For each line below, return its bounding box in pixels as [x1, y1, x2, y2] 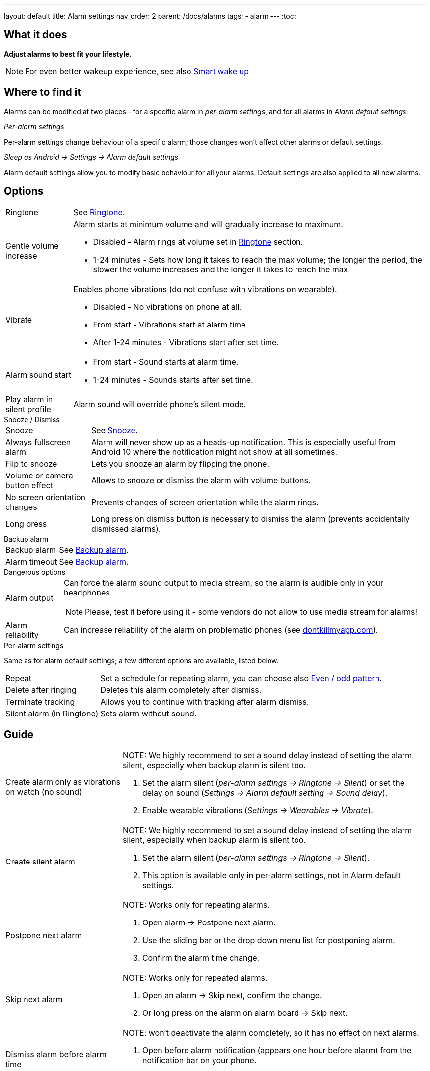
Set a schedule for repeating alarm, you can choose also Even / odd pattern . [100, 673, 382, 683]
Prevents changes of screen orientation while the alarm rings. [91, 497, 319, 507]
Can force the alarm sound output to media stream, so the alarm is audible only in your [63, 577, 383, 588]
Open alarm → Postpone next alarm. [142, 918, 276, 928]
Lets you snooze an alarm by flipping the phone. [91, 458, 269, 469]
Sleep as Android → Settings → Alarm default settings [4, 152, 179, 161]
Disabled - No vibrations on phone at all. [93, 301, 242, 312]
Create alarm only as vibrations [5, 777, 121, 787]
